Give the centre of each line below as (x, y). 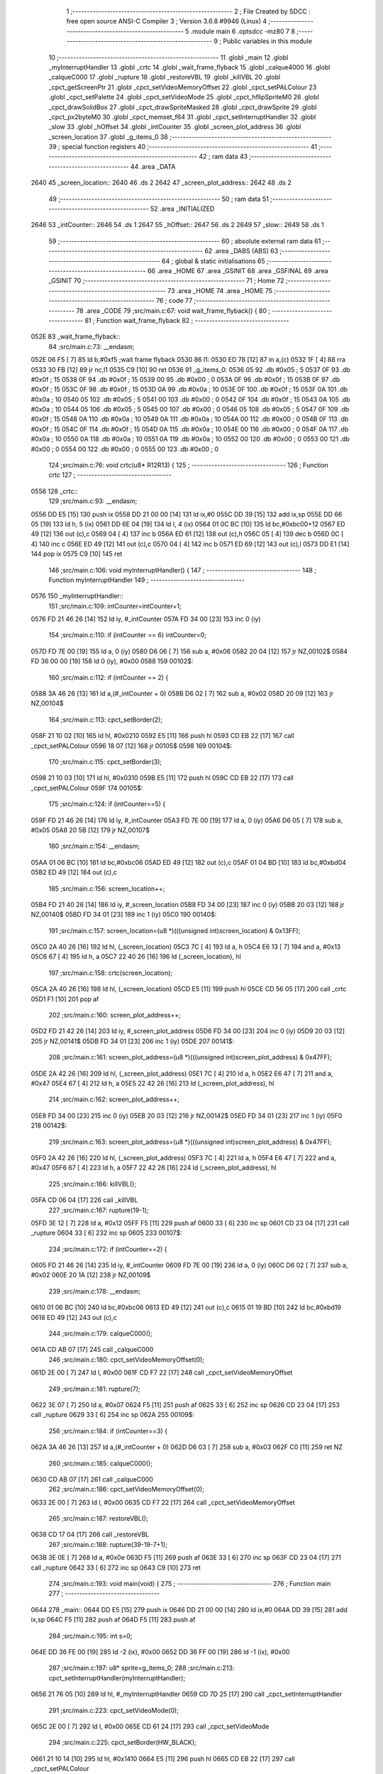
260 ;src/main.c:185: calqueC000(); (100, 1463)
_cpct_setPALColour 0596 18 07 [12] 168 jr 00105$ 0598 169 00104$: (132, 746)
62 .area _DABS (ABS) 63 (242, 251)
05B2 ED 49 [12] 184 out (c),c (74, 872)
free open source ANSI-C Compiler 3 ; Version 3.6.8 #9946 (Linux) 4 (167, 21)
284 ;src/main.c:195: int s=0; (90, 1636)
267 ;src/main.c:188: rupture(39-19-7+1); (108, 1544)
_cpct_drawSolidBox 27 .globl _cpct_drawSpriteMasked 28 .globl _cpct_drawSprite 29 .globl (183, 107)
